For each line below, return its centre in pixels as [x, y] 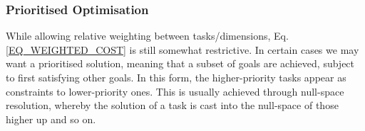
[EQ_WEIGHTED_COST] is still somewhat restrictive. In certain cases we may [182, 49]
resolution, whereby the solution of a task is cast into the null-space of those [172, 105]
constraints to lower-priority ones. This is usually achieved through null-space [175, 91]
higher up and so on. [51, 119]
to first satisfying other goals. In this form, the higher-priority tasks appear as [176, 77]
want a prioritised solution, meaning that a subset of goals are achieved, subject [180, 63]
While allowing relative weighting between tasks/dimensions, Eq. [147, 36]
